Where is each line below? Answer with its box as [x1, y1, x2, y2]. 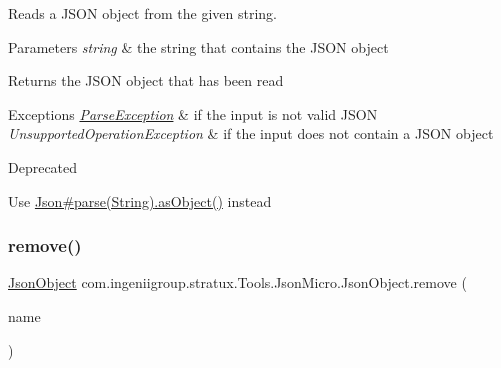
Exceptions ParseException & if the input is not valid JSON [8, 103, 378, 124]
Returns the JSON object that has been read [8, 70, 284, 91]
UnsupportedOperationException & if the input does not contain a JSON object [8, 123, 494, 144]
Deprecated [8, 156, 78, 177]
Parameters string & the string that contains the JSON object [8, 36, 389, 57]
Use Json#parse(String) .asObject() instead [8, 190, 272, 211]
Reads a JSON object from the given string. [8, 3, 277, 23]
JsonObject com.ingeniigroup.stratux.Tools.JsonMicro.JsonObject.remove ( [8, 272, 467, 293]
